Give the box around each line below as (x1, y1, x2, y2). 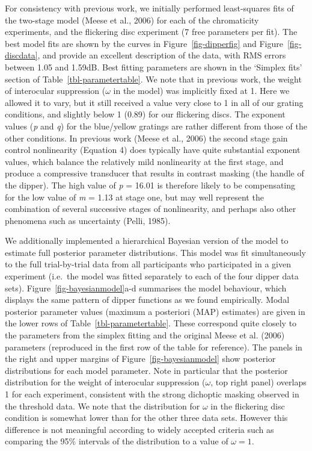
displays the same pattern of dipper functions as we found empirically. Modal (5, 293, 290, 306)
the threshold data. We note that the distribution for (5, 399, 200, 412)
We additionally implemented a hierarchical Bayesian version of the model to (5, 234, 289, 247)
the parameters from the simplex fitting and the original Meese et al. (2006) (5, 329, 285, 341)
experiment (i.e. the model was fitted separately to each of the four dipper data (5, 270, 299, 282)
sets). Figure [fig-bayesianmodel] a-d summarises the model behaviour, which (5, 281, 287, 294)
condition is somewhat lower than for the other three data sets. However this (5, 411, 288, 424)
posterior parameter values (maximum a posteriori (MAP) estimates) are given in (5, 305, 305, 317)
